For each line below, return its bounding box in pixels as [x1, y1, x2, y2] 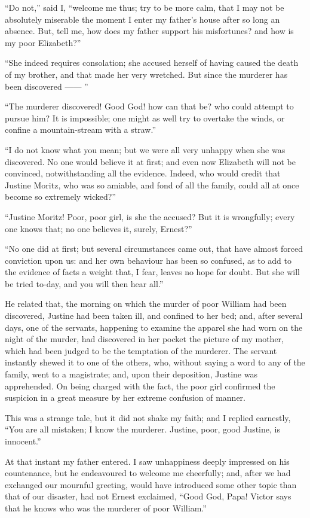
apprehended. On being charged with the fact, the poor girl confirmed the [5, 379, 275, 392]
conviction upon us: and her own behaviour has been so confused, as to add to [5, 254, 291, 266]
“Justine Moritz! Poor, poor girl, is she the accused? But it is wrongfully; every [5, 210, 295, 223]
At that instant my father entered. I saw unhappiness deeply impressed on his [5, 455, 290, 467]
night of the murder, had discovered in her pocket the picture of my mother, [5, 333, 284, 345]
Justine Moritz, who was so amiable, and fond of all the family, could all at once [5, 178, 299, 191]
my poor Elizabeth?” [5, 36, 81, 48]
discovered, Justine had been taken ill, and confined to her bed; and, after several [5, 309, 303, 322]
